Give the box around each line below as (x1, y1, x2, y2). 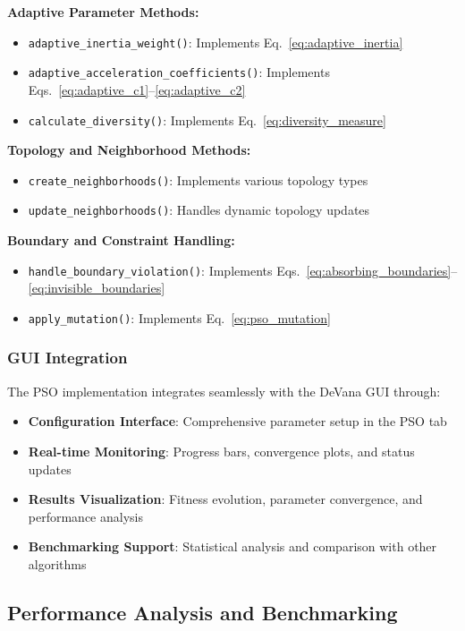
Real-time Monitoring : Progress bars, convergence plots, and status (28, 441, 415, 460)
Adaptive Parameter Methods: (7, 3, 199, 21)
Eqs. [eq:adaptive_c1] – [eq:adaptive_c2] (28, 80, 246, 98)
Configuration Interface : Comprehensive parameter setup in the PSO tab (28, 412, 447, 431)
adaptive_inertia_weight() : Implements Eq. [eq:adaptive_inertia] (28, 32, 403, 51)
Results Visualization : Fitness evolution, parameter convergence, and (28, 490, 423, 508)
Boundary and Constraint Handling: (7, 231, 235, 250)
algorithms (28, 554, 87, 573)
